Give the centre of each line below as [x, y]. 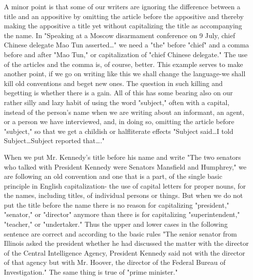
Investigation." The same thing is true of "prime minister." [91, 272]
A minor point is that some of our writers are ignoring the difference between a [122, 6]
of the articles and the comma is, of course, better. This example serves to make [124, 64]
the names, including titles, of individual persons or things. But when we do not [124, 195]
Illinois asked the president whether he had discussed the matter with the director [126, 243]
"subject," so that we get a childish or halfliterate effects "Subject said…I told [119, 131]
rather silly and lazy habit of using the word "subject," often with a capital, [117, 102]
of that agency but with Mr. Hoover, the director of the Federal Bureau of [115, 262]
